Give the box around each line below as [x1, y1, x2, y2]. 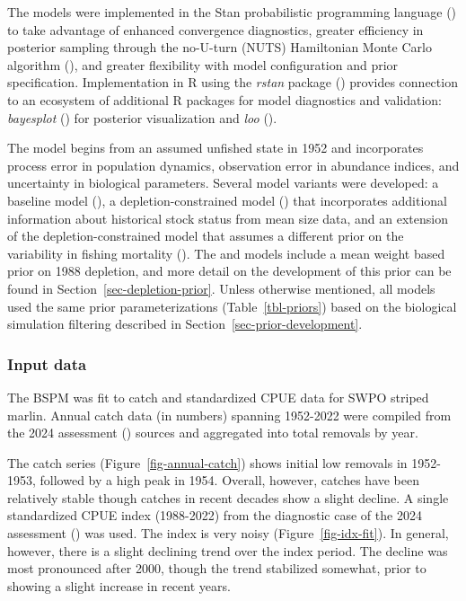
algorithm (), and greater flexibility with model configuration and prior [7, 55, 399, 74]
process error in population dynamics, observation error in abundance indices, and [7, 155, 460, 174]
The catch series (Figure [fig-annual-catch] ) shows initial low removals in [7, 453, 408, 472]
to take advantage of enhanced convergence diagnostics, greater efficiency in [7, 20, 424, 39]
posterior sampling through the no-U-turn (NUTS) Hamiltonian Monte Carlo [7, 38, 432, 57]
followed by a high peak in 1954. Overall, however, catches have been [40, 471, 420, 490]
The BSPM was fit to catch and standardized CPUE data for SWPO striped [7, 387, 429, 406]
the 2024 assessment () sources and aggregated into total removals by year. [7, 423, 418, 442]
